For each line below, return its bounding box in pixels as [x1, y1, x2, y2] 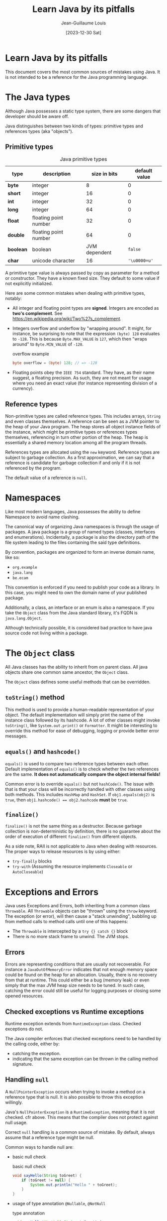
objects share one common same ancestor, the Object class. [5, 669, 129, 675]
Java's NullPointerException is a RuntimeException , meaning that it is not [5, 1109, 155, 1115]
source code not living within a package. [5, 630, 88, 636]
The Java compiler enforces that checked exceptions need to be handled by [5, 1036, 162, 1041]
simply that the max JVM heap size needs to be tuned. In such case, [5, 982, 145, 988]
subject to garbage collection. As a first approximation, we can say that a [5, 455, 155, 461]
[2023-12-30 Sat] [65, 29, 102, 35]
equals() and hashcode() [5, 747, 81, 756]
